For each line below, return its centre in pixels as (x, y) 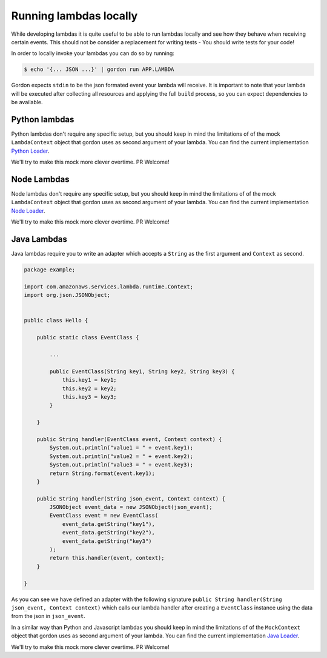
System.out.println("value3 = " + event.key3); (121, 465)
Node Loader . (28, 211)
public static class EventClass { (88, 337)
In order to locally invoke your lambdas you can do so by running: (93, 53)
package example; (50, 270)
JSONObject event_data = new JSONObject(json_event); (131, 507)
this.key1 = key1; (90, 380)
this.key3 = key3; (90, 397)
